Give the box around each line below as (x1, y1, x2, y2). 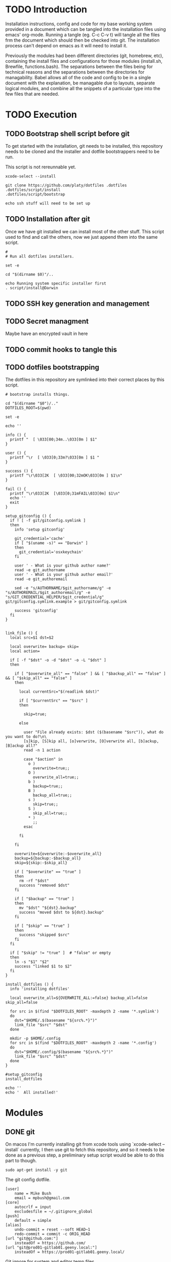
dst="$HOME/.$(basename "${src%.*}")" (14, 1018, 97, 1023)
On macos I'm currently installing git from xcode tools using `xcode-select (5, 1141, 162, 1147)
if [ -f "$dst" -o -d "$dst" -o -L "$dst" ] (10, 658, 106, 663)
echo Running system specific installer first (5, 281, 106, 286)
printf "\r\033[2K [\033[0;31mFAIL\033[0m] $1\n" (10, 491, 120, 496)
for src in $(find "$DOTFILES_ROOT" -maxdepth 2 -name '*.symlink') (10, 1009, 159, 1014)
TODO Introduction (5, 4, 88, 15)
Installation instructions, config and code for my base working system (5, 21, 153, 27)
